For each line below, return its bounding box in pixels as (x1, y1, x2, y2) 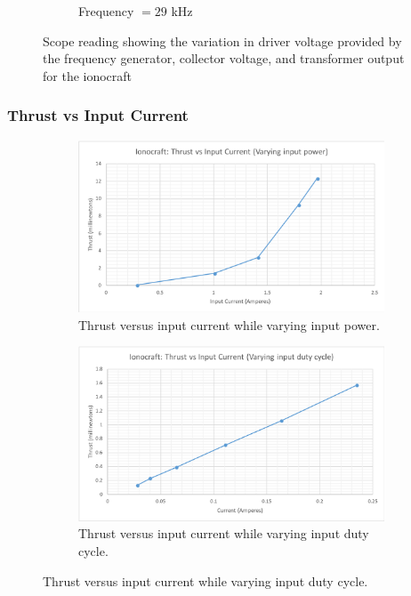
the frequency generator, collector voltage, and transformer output (43, 49, 405, 68)
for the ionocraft (43, 66, 133, 85)
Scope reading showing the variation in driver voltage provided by (43, 31, 402, 50)
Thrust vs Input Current (7, 104, 189, 126)
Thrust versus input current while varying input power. (78, 315, 380, 334)
